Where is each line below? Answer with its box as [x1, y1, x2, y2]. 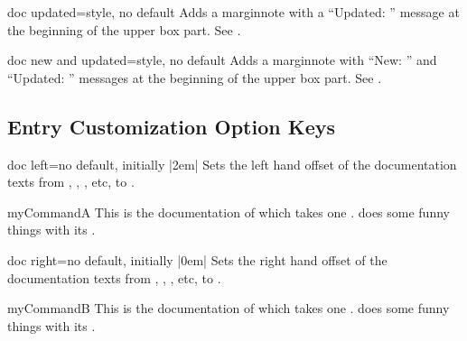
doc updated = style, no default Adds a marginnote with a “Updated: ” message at [7, 3, 460, 21]
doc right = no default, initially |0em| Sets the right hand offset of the [7, 250, 388, 269]
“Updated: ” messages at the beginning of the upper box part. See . [7, 68, 382, 87]
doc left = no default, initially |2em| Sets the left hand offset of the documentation [7, 154, 457, 173]
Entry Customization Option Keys [7, 112, 335, 140]
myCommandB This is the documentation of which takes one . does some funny [7, 299, 450, 318]
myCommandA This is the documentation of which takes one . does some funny [7, 202, 450, 221]
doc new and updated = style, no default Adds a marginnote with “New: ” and [7, 51, 437, 69]
